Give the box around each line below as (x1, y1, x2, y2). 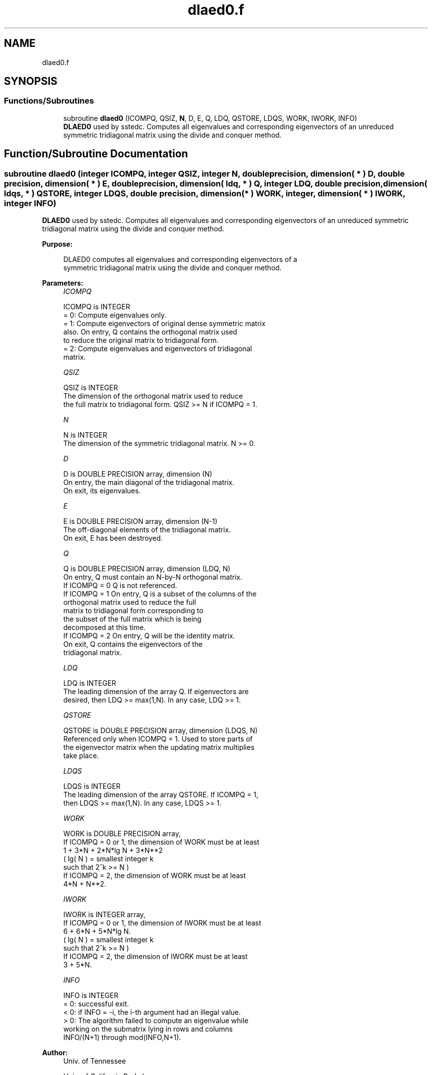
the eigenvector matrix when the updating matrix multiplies (63, 743, 254, 752)
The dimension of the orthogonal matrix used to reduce (63, 392, 243, 401)
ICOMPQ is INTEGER (63, 302, 130, 311)
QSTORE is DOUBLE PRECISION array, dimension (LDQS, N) (63, 726, 258, 735)
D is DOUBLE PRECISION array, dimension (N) (63, 470, 213, 479)
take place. (63, 751, 99, 760)
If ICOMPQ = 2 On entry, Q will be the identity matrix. (63, 631, 235, 640)
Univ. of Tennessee (63, 1057, 126, 1066)
